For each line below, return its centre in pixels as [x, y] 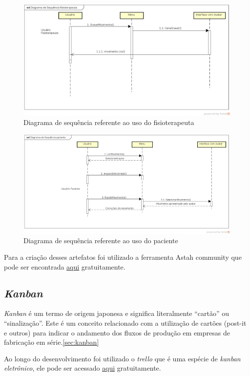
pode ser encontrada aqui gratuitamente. [65, 266]
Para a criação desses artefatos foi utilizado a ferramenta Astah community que [123, 257]
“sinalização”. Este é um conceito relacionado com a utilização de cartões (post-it [125, 323]
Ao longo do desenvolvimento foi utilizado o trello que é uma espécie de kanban [122, 358]
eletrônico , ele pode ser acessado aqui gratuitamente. [83, 368]
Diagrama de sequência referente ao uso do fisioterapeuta [109, 122]
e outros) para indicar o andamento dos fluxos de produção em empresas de [117, 332]
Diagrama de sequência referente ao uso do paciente [101, 240]
